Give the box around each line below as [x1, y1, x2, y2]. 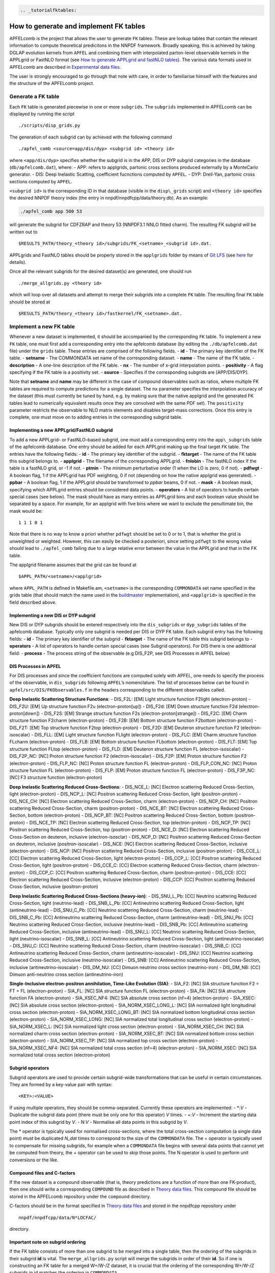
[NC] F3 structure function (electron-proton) [9, 774, 103, 781]
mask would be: [9, 508, 43, 514]
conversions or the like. [9, 1156, 59, 1163]
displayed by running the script [9, 110, 75, 117]
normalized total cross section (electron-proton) [9, 1052, 111, 1058]
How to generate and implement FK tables [9, 22, 145, 31]
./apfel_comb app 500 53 [20, 209, 82, 214]
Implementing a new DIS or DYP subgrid [9, 612, 96, 618]
